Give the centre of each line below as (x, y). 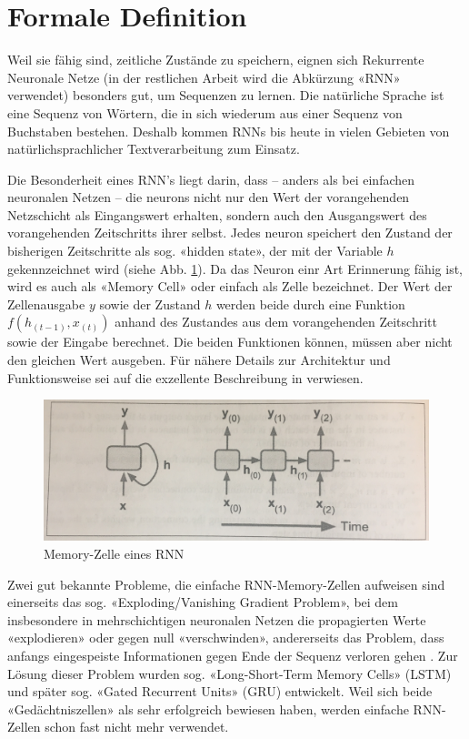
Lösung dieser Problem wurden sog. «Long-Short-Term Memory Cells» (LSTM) (230, 673)
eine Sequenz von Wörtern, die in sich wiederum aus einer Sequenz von (205, 112)
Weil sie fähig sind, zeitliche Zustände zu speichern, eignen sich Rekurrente (216, 60)
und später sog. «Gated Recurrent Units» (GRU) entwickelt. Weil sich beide (220, 691)
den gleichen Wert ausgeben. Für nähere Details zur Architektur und (199, 360)
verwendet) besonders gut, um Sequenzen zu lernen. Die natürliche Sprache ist (226, 95)
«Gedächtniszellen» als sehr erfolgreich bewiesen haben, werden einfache (208, 709)
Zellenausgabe (46, 304)
